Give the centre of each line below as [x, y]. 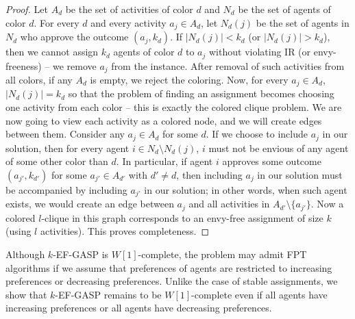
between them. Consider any [65, 134]
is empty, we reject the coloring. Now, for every [189, 79]
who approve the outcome [74, 37]
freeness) [24, 65]
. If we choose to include [257, 134]
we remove [75, 65]
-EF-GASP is [81, 254]
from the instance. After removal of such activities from [228, 65]
